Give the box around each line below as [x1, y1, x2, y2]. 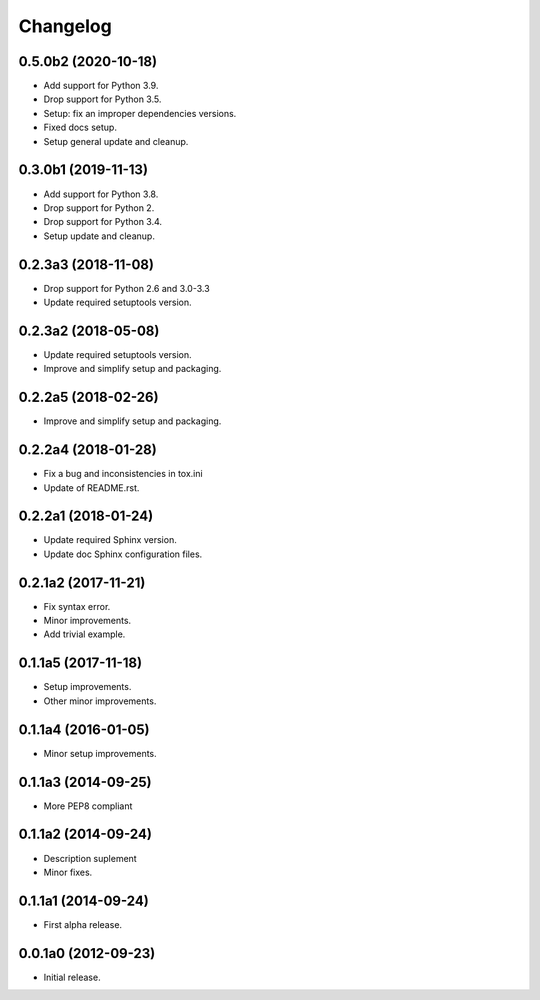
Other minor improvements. [43, 695, 157, 707]
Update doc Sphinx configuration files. [43, 548, 203, 560]
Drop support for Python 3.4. [43, 216, 163, 228]
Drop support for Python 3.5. [43, 93, 162, 105]
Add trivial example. [43, 628, 126, 640]
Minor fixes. [43, 866, 93, 878]
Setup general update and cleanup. [43, 135, 189, 147]
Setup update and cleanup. [43, 230, 155, 242]
